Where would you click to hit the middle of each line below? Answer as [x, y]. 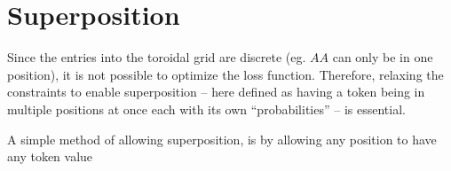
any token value [50, 156]
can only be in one [383, 57]
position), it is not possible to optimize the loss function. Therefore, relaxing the [225, 74]
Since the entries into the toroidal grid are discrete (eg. [157, 57]
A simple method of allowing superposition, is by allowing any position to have [222, 139]
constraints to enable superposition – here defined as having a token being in [216, 92]
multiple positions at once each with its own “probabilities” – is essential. [206, 109]
